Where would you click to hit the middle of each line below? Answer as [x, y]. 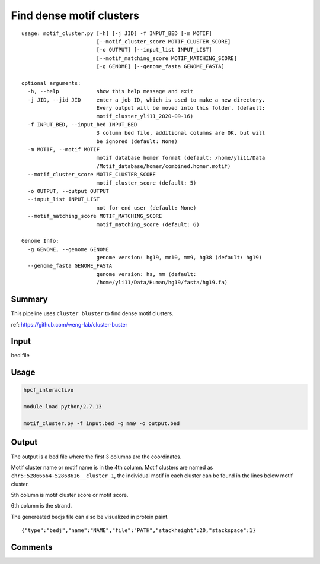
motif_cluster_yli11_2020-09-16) [145, 116]
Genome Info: [40, 241]
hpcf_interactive [49, 390]
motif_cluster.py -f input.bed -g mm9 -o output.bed [102, 424]
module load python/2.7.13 [63, 407]
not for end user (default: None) [146, 207]
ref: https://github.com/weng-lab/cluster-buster [69, 324]
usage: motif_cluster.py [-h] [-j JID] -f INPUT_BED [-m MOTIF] [117, 33]
